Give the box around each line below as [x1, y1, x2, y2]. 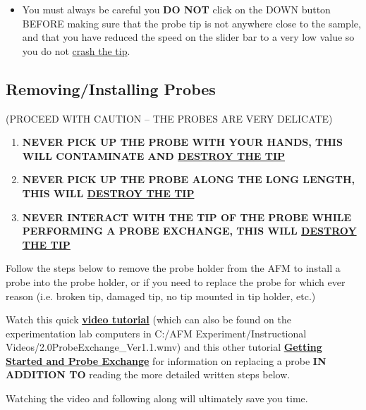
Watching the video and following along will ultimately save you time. [6, 391, 308, 406]
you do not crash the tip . [22, 43, 130, 58]
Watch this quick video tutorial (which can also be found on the [6, 312, 291, 327]
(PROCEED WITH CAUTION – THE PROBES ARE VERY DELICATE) [6, 111, 333, 125]
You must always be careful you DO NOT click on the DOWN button [22, 2, 331, 16]
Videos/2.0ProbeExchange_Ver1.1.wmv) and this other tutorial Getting [6, 340, 322, 354]
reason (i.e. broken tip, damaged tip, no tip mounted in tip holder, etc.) [6, 288, 316, 303]
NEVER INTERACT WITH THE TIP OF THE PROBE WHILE [22, 209, 352, 224]
